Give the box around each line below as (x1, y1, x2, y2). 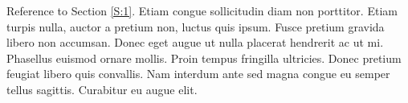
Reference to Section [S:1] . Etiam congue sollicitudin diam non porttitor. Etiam (6, 2, 398, 19)
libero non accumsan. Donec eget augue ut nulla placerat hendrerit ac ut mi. (6, 34, 384, 51)
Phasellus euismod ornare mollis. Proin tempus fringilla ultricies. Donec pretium (6, 49, 402, 66)
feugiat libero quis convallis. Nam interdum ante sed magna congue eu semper (6, 65, 390, 82)
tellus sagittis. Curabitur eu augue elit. (6, 80, 198, 97)
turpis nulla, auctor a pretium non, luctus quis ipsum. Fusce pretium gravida (6, 18, 385, 35)
